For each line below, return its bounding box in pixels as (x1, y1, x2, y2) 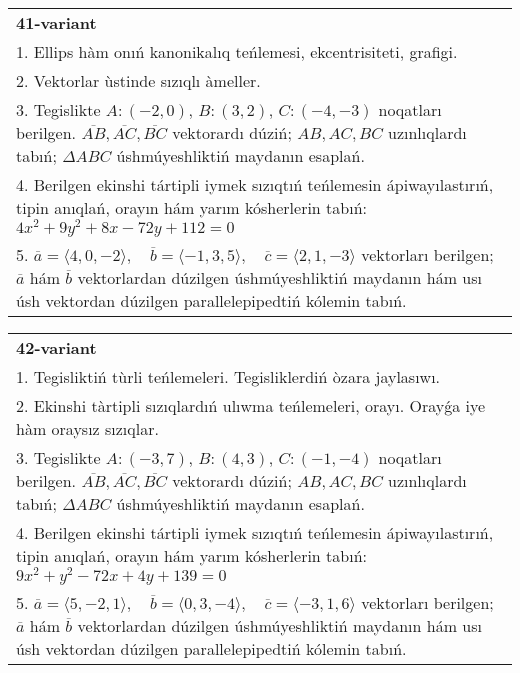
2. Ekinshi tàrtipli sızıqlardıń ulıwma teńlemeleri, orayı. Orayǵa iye (16, 393, 486, 417)
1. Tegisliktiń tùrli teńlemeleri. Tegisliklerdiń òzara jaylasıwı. (16, 364, 441, 388)
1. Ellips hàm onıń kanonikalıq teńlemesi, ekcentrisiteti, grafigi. (16, 40, 458, 63)
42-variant (16, 335, 97, 359)
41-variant (16, 11, 97, 34)
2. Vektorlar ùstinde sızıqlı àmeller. (16, 69, 261, 92)
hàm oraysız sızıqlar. (16, 416, 159, 440)
